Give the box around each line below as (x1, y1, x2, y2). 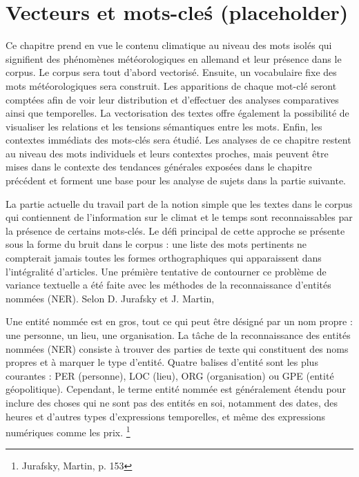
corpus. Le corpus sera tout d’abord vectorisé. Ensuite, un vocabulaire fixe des (6, 65, 337, 79)
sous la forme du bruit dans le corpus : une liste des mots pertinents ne (6, 237, 307, 251)
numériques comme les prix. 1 (6, 423, 130, 439)
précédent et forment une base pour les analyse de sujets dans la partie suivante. (6, 173, 346, 188)
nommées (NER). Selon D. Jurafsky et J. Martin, (6, 291, 215, 305)
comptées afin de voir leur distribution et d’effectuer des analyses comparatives (6, 92, 339, 106)
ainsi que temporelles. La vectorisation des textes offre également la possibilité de (6, 106, 349, 120)
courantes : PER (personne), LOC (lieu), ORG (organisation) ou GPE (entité (6, 368, 334, 382)
